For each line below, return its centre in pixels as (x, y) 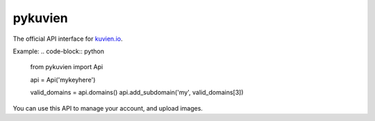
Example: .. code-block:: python (58, 51)
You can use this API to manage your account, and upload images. (108, 108)
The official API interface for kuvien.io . (68, 39)
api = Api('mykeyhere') (63, 80)
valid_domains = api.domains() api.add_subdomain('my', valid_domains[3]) (137, 93)
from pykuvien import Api (67, 67)
